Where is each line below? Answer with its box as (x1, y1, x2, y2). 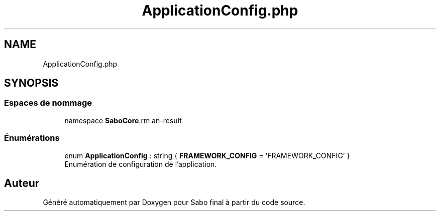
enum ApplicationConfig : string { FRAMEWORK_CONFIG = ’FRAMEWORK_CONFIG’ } (64, 151, 350, 160)
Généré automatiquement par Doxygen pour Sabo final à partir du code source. (43, 198, 305, 207)
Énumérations (4, 133, 60, 143)
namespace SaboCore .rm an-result (64, 116, 182, 125)
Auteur (4, 176, 40, 189)
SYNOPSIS (4, 77, 59, 90)
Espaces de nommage (4, 98, 92, 108)
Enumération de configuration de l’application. (64, 159, 217, 168)
